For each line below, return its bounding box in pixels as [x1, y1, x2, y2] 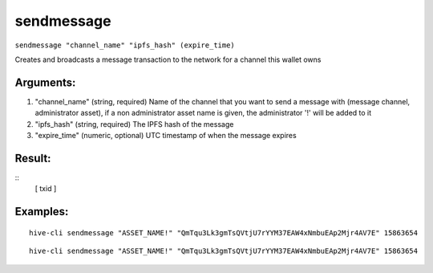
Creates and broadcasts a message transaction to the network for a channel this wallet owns [14, 55, 322, 64]
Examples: [14, 205, 69, 218]
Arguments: [14, 75, 76, 89]
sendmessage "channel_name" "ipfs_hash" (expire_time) [14, 40, 236, 50]
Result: [14, 151, 51, 165]
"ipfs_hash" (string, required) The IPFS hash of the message [34, 119, 234, 128]
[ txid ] [34, 184, 57, 194]
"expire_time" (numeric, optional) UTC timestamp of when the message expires [34, 131, 297, 141]
